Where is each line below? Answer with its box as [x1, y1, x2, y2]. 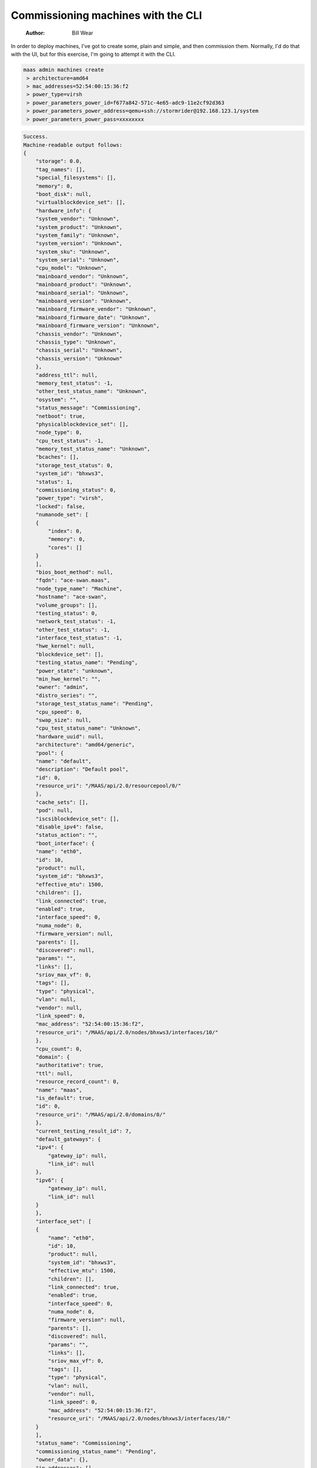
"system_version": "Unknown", [35, 240, 123, 247]
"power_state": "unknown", [35, 667, 114, 674]
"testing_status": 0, [35, 610, 98, 617]
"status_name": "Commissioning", [35, 1440, 132, 1447]
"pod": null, [35, 807, 73, 814]
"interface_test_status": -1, [35, 635, 123, 641]
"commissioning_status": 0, [35, 487, 117, 493]
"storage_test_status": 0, [35, 462, 114, 469]
